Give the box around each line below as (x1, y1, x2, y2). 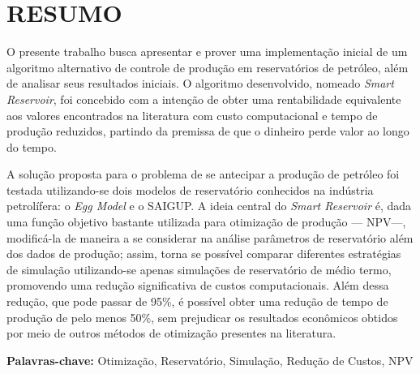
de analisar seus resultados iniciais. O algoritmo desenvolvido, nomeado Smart (6, 75, 394, 92)
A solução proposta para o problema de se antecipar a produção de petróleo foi (6, 166, 400, 183)
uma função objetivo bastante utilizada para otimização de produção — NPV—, (6, 213, 406, 230)
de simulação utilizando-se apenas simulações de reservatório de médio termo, (6, 260, 392, 277)
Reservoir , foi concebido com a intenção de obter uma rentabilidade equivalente (6, 90, 401, 107)
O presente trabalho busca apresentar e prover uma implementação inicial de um (6, 43, 408, 60)
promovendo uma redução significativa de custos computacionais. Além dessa (6, 277, 389, 294)
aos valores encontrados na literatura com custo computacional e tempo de (6, 106, 378, 123)
